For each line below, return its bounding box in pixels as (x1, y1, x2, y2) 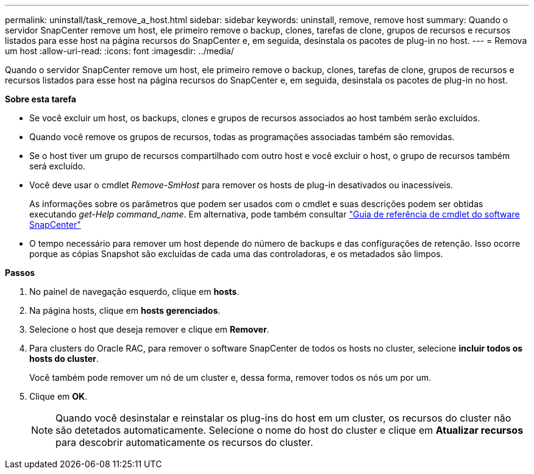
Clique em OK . (29, 391, 88, 401)
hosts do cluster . (29, 353, 99, 364)
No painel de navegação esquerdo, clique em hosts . (29, 286, 240, 297)
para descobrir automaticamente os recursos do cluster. (55, 436, 313, 448)
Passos (5, 267, 35, 278)
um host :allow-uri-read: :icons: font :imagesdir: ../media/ (5, 46, 234, 56)
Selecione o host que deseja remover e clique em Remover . (29, 324, 269, 334)
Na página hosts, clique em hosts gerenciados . (29, 305, 221, 316)
